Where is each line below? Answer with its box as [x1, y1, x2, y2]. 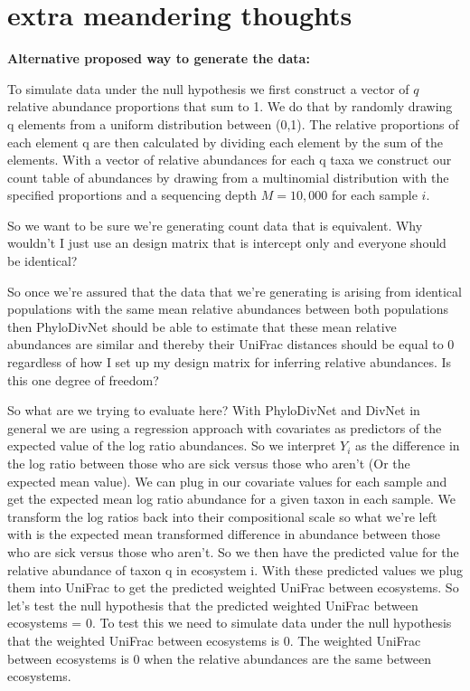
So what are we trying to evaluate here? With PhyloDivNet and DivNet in [7, 401, 420, 420]
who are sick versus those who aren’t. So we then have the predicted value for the [7, 542, 459, 561]
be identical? [7, 251, 78, 270]
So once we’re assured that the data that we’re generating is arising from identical [7, 281, 462, 300]
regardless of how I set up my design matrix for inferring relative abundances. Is [7, 353, 452, 372]
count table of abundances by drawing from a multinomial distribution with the [7, 167, 449, 186]
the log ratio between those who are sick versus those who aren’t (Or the [7, 454, 410, 472]
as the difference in [355, 436, 460, 455]
